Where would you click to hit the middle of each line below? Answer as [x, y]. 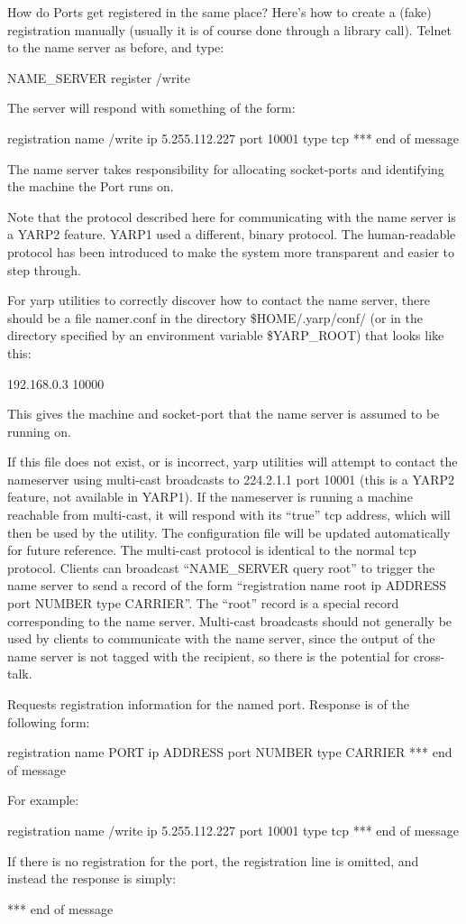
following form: [49, 721]
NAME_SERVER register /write [99, 77]
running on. [39, 431]
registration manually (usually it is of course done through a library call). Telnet [229, 29]
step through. [44, 269]
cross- [429, 656]
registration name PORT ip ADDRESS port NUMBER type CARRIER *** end [230, 752]
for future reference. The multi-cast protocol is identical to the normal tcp [212, 550]
